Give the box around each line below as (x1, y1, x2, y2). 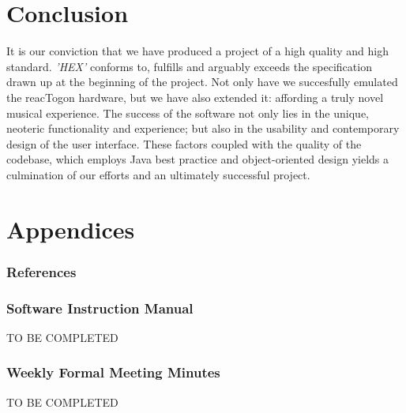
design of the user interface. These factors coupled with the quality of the (6, 135, 362, 152)
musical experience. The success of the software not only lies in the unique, (6, 104, 369, 121)
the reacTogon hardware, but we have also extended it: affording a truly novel (6, 88, 384, 105)
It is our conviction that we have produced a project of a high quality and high (6, 43, 389, 59)
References (6, 261, 77, 281)
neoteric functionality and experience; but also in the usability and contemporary (6, 120, 400, 137)
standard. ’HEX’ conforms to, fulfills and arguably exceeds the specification (6, 58, 372, 74)
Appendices (6, 212, 135, 245)
